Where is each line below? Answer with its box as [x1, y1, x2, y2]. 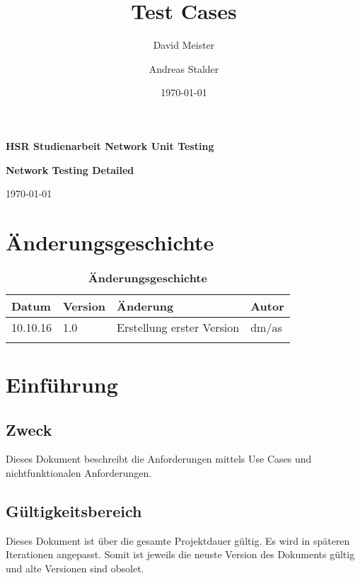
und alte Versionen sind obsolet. [6, 560, 144, 575]
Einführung [6, 370, 118, 398]
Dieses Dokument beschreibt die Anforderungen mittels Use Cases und [6, 451, 312, 466]
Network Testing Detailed [6, 162, 134, 177]
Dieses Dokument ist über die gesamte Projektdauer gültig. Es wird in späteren [6, 533, 350, 548]
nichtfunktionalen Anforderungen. [6, 465, 152, 480]
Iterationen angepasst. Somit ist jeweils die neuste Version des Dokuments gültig [6, 547, 355, 562]
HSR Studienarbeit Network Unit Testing [6, 138, 214, 153]
